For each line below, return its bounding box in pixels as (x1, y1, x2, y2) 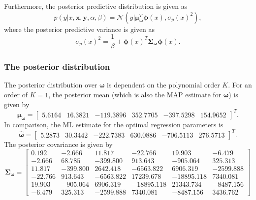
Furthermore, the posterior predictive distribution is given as (4, 1, 188, 11)
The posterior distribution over (4, 80, 97, 90)
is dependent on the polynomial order (107, 80, 220, 90)
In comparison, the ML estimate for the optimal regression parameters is (4, 119, 224, 129)
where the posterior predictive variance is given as (4, 24, 155, 34)
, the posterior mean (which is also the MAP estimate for (48, 89, 222, 100)
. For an (228, 80, 252, 90)
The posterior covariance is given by (4, 139, 113, 149)
